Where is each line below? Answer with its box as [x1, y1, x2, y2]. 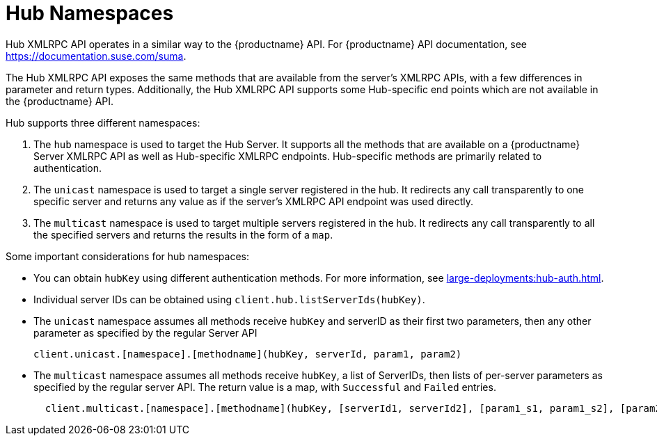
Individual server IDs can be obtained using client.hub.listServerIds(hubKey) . [33, 293, 425, 305]
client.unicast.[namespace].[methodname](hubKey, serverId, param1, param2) [33, 348, 462, 360]
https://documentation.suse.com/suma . [6, 49, 187, 62]
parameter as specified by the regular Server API [33, 326, 258, 339]
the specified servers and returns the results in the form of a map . [33, 228, 333, 241]
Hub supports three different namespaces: [6, 116, 200, 129]
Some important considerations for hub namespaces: [6, 250, 249, 262]
